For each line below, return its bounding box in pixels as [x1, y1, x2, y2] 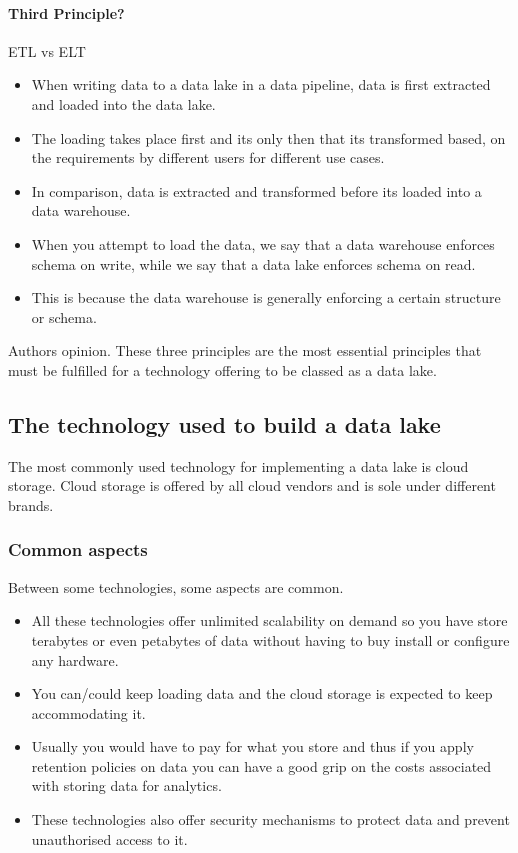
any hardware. [31, 649, 119, 670]
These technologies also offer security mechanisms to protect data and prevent [31, 809, 510, 830]
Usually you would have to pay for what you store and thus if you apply [31, 736, 474, 757]
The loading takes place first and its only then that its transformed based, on [31, 127, 506, 148]
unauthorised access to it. [31, 828, 188, 849]
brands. [8, 494, 54, 515]
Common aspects [8, 537, 148, 562]
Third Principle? [8, 2, 125, 23]
